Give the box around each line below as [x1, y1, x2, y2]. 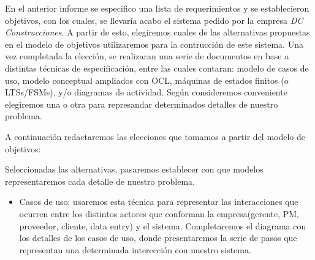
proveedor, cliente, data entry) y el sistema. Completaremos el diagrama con [19, 219, 306, 232]
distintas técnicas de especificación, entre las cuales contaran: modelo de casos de [5, 61, 309, 74]
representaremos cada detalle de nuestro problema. [5, 174, 195, 187]
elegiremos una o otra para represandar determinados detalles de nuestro [5, 97, 278, 110]
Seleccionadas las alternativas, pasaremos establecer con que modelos [5, 163, 264, 176]
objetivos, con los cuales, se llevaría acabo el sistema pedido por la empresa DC [5, 13, 303, 26]
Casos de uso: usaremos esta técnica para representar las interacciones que [19, 195, 298, 208]
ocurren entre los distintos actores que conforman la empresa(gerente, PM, [19, 207, 300, 220]
